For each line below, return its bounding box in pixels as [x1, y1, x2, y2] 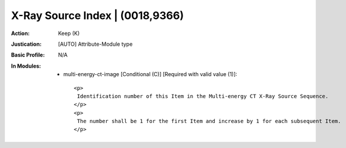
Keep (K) [58, 30, 80, 37]
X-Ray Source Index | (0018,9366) [11, 9, 184, 22]
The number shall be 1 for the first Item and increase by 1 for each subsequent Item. [76, 118, 341, 125]
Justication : [11, 40, 42, 48]
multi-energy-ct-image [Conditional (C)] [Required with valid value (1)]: [63, 71, 237, 78]
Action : [11, 30, 30, 37]
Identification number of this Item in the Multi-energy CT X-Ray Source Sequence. [76, 93, 329, 99]
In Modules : [11, 62, 41, 70]
